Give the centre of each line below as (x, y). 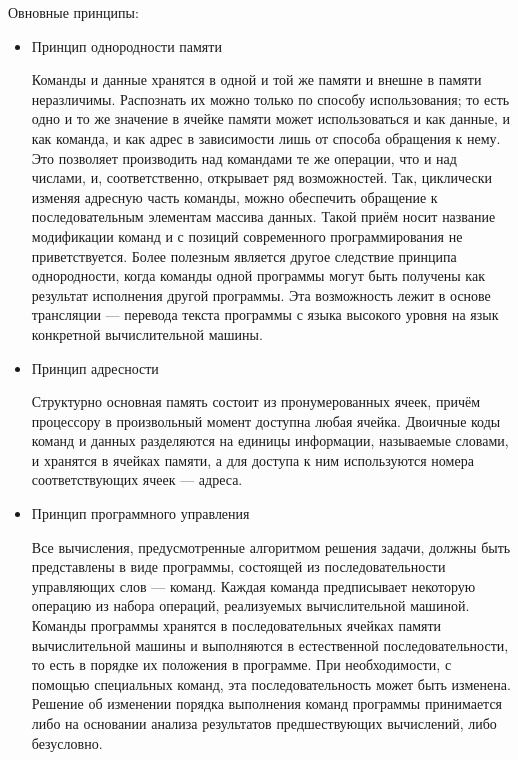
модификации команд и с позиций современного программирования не (247, 235)
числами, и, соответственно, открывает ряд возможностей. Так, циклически (262, 177)
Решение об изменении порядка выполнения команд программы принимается (267, 703)
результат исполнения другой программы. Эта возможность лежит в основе (261, 294)
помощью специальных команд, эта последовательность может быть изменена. (271, 683)
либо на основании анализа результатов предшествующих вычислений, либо (264, 723)
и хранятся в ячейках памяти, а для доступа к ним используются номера (252, 459)
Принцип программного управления (140, 513)
